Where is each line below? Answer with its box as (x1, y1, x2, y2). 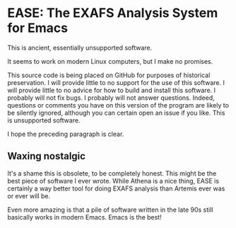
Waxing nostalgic (7, 150, 86, 162)
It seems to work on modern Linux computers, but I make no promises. (7, 57, 213, 65)
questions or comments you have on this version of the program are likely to (7, 101, 230, 109)
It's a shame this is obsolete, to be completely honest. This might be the (7, 169, 217, 178)
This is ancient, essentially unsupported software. (7, 43, 153, 52)
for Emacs (7, 20, 69, 36)
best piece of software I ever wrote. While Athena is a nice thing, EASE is (7, 176, 220, 185)
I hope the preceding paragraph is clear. (7, 130, 124, 138)
